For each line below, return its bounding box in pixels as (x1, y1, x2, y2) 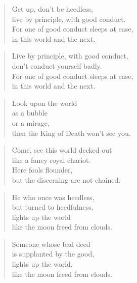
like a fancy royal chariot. (12, 154, 91, 165)
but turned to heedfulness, (12, 202, 94, 212)
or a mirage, (12, 117, 50, 128)
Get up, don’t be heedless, (12, 4, 93, 14)
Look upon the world (12, 97, 77, 108)
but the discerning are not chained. (12, 174, 121, 185)
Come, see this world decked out (12, 145, 112, 155)
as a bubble (12, 107, 48, 118)
